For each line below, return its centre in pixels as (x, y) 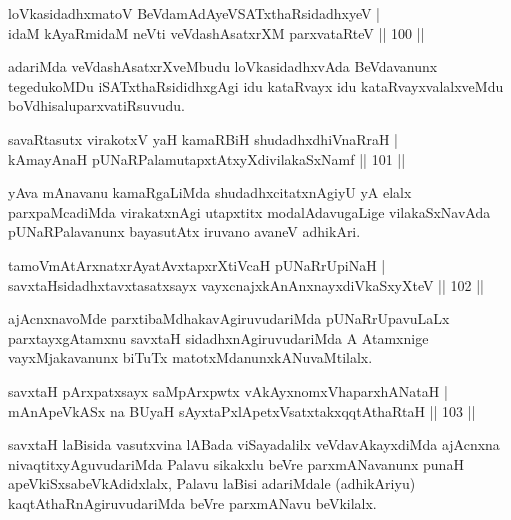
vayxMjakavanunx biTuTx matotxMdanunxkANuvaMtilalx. (190, 357)
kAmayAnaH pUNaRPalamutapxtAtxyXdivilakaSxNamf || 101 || (207, 158)
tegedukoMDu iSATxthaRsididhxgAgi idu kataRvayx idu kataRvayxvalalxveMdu (256, 85)
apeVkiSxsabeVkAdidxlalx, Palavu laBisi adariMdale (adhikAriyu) (212, 483)
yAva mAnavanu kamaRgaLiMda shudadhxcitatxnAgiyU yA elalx (210, 192)
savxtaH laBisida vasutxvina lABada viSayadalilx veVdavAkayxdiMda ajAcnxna (254, 444)
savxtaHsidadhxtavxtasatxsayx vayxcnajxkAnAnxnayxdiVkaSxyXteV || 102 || (246, 284)
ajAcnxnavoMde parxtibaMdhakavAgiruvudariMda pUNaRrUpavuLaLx (229, 318)
